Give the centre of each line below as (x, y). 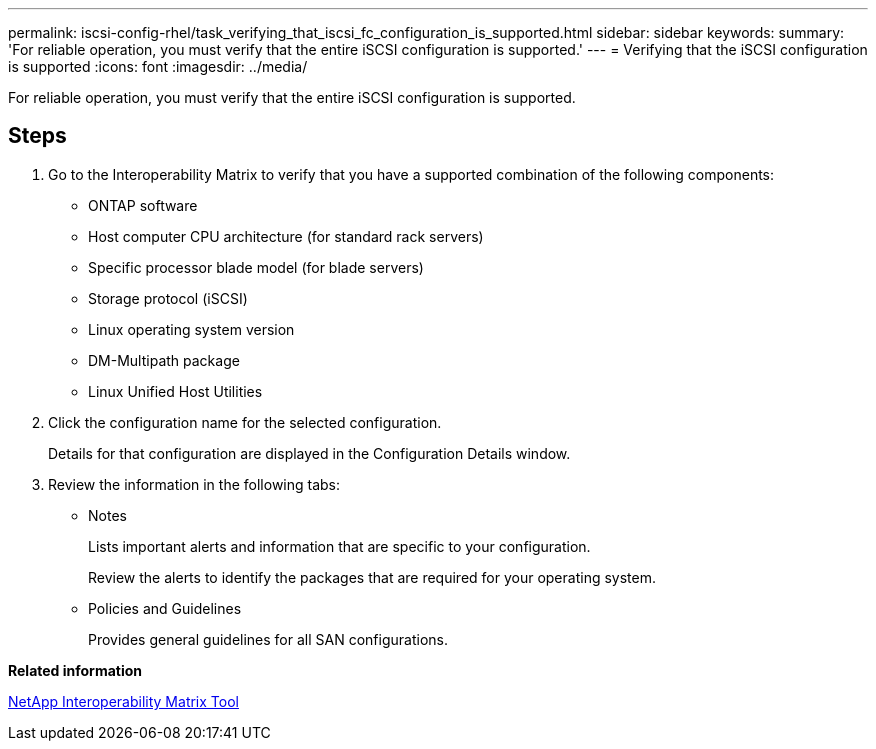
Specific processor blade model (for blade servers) (256, 267)
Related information (75, 670)
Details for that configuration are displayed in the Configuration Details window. (309, 453)
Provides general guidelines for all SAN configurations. (268, 639)
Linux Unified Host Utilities (175, 391)
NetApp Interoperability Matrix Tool (123, 701)
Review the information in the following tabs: (194, 484)
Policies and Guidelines (165, 608)
